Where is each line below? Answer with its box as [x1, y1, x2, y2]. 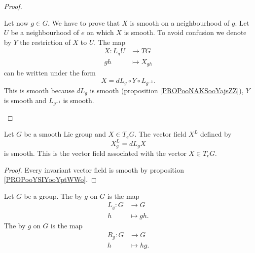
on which [86, 27, 114, 37]
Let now [4, 17, 29, 28]
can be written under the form [4, 68, 96, 78]
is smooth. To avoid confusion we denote [124, 27, 247, 37]
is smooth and [4, 95, 47, 106]
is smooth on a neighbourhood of [130, 17, 230, 28]
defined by [200, 129, 232, 139]
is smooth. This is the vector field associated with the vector [4, 148, 186, 158]
